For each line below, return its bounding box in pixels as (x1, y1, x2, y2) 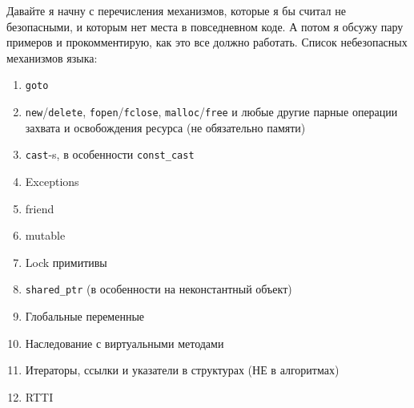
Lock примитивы (25, 253, 107, 270)
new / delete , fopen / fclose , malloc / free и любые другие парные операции (25, 103, 398, 120)
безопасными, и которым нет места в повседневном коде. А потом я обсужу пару (6, 18, 404, 34)
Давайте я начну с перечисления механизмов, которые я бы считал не (6, 2, 346, 18)
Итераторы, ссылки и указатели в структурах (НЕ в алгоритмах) (25, 362, 340, 378)
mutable (25, 227, 66, 244)
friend (25, 200, 54, 216)
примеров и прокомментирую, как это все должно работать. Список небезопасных (6, 34, 408, 50)
